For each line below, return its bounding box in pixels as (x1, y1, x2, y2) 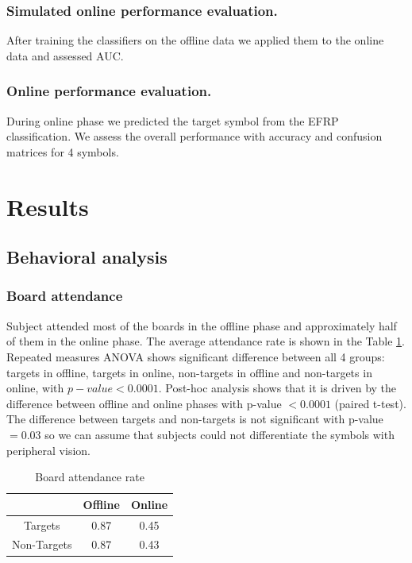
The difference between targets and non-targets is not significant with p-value (6, 411, 383, 427)
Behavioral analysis (6, 245, 167, 269)
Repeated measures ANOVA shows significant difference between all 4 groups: (6, 348, 385, 364)
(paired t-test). (334, 395, 406, 411)
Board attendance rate (35, 469, 144, 485)
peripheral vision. (6, 442, 90, 458)
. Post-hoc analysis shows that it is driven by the (158, 380, 397, 396)
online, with (6, 380, 64, 396)
